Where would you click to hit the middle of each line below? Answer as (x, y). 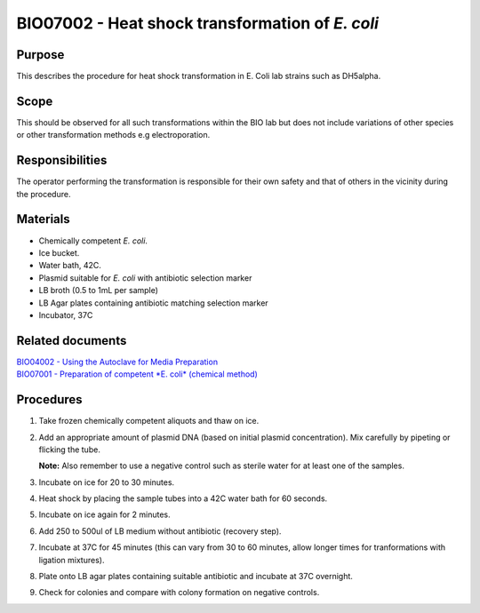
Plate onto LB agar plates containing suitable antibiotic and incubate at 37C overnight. (196, 577)
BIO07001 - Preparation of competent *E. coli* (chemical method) (137, 374)
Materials (43, 219)
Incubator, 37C (66, 314)
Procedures (50, 400)
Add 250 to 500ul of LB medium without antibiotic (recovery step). (160, 531)
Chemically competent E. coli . (93, 241)
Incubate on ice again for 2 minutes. (104, 514)
